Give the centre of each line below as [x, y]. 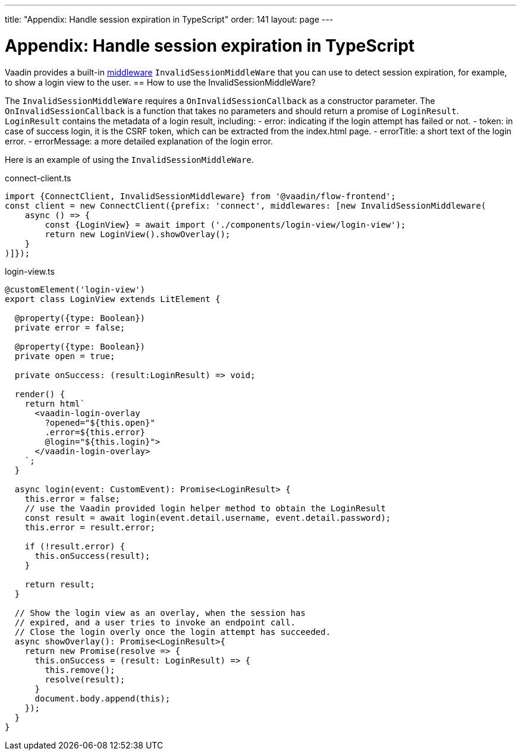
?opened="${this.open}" [100, 422]
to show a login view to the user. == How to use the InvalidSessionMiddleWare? [160, 82]
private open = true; [65, 356]
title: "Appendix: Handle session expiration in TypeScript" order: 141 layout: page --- [169, 19]
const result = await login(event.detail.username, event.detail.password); [208, 518]
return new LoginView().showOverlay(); [138, 234]
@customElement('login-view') [75, 289]
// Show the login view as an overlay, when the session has [160, 613]
